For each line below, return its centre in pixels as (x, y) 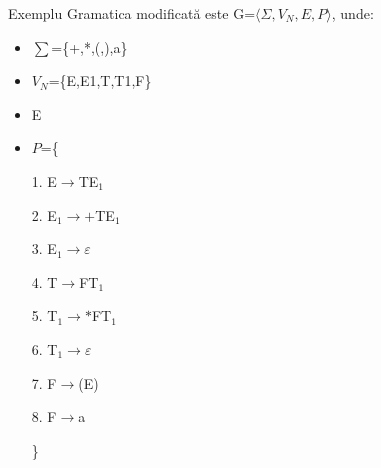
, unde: (352, 13)
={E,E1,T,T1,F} (100, 80)
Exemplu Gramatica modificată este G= (132, 13)
